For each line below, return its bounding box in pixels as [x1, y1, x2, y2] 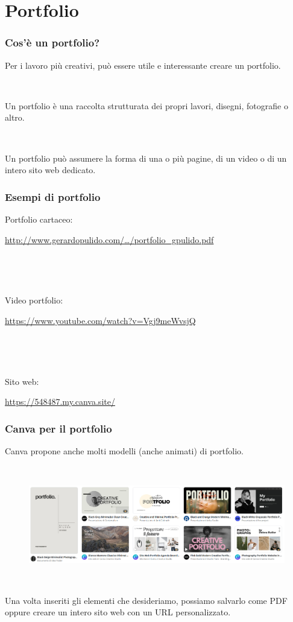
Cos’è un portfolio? [5, 35, 100, 50]
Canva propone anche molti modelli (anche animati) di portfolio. [5, 445, 244, 457]
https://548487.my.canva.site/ [5, 395, 115, 408]
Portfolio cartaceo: [5, 212, 73, 225]
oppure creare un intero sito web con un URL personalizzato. [5, 606, 231, 618]
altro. [5, 111, 25, 124]
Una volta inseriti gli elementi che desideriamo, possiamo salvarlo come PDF [5, 594, 288, 606]
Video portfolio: [5, 294, 63, 306]
